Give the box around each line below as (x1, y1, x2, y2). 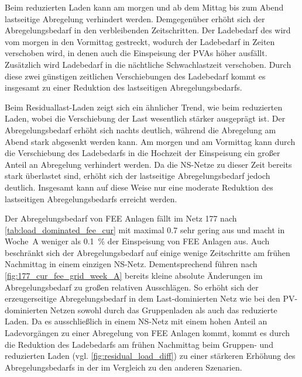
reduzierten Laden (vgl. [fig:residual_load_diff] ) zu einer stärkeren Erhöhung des (5, 350, 296, 362)
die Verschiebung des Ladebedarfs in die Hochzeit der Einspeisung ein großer (5, 147, 280, 159)
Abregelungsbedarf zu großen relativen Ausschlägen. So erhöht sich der (5, 281, 259, 293)
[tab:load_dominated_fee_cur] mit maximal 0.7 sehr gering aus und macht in (5, 223, 285, 236)
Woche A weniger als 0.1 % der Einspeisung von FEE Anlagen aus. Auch (5, 235, 270, 247)
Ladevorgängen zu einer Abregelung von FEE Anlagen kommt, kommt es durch (5, 327, 290, 339)
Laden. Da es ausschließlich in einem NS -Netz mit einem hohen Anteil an (5, 315, 267, 327)
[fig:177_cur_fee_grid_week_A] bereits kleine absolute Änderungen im (5, 269, 263, 282)
